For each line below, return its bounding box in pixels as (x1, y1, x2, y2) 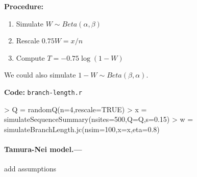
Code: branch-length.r (4, 86, 82, 97)
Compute (16, 52, 45, 63)
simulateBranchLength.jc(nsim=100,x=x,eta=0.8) (4, 123, 160, 134)
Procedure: (4, 1, 44, 11)
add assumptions (4, 163, 57, 174)
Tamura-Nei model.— (4, 144, 82, 154)
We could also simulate (4, 69, 76, 80)
